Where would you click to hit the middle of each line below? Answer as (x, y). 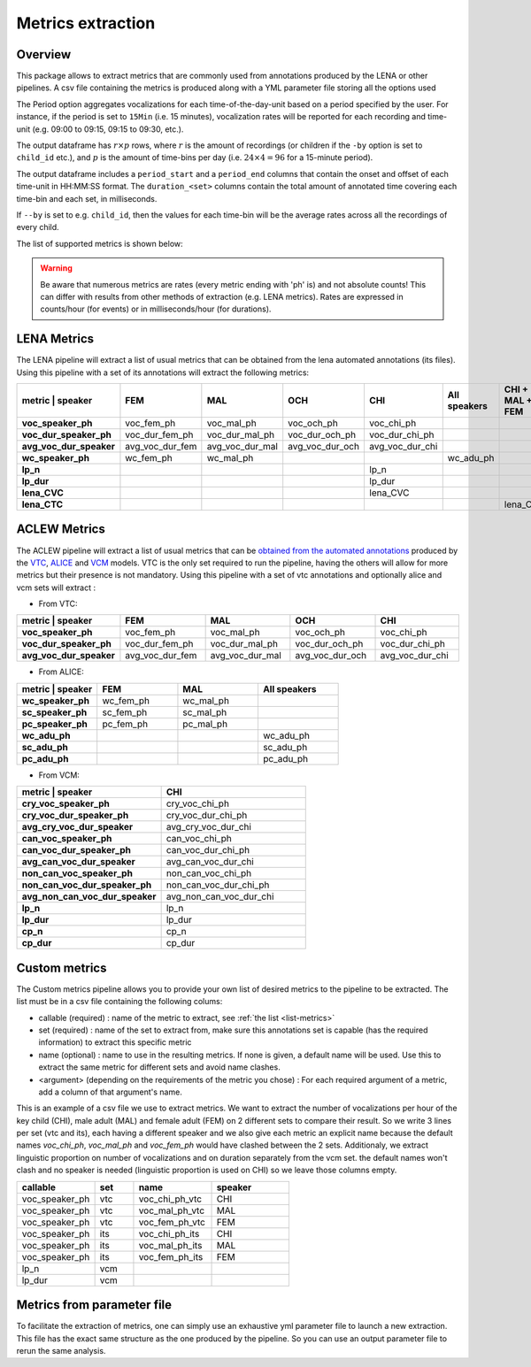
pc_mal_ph (205, 724)
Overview (44, 54)
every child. (38, 227)
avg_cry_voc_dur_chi (209, 827)
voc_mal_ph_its (170, 1245)
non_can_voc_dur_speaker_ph (87, 885)
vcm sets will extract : (56, 588)
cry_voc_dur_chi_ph (207, 816)
